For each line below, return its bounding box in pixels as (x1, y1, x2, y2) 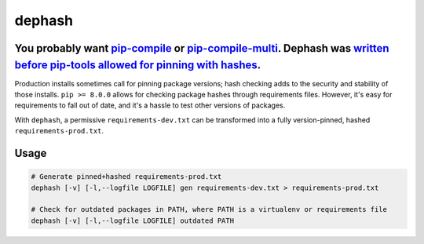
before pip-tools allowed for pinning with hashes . (14, 58, 261, 71)
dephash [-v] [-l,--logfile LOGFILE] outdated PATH (31, 216, 235, 225)
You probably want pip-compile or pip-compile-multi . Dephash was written (14, 42, 389, 55)
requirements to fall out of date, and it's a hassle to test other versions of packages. (14, 100, 286, 110)
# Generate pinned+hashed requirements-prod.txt (31, 173, 222, 181)
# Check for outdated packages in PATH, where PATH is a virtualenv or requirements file (31, 205, 388, 214)
